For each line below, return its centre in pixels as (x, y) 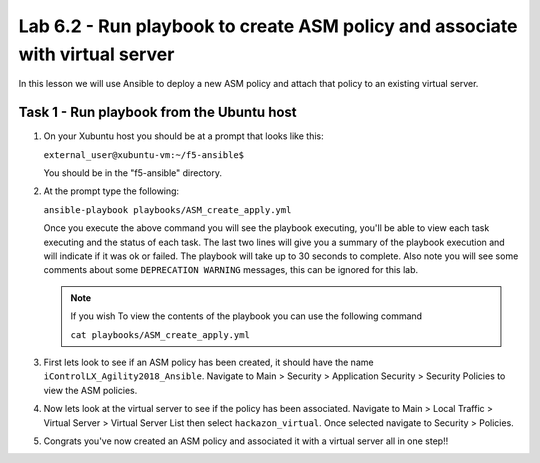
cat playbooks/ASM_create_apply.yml (160, 334)
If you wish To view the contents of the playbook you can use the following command (246, 316)
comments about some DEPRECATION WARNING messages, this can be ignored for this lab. (231, 270)
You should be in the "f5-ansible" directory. (133, 173)
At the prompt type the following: (111, 191)
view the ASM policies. (90, 390)
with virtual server (96, 54)
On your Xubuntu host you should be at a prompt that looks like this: (183, 136)
